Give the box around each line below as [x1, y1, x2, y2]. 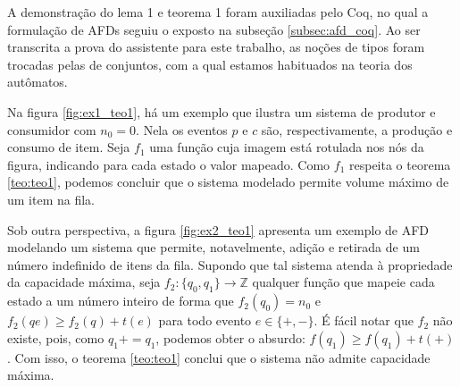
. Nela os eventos [136, 120, 228, 139]
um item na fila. [7, 189, 95, 208]
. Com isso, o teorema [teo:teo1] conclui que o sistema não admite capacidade [7, 348, 431, 366]
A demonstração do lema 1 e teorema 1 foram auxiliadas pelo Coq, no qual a [7, 3, 429, 21]
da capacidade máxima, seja [7, 273, 161, 291]
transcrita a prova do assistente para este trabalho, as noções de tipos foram [7, 38, 425, 56]
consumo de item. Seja [7, 138, 130, 156]
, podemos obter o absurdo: [155, 328, 305, 347]
